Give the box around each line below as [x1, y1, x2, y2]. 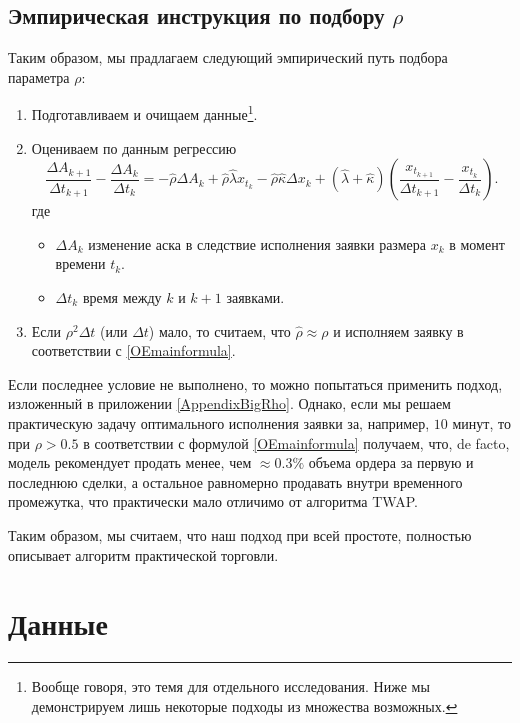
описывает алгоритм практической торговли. [8, 544, 279, 565]
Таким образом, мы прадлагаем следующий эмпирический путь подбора [8, 47, 448, 68]
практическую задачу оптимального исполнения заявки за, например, [8, 412, 430, 433]
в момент [449, 233, 505, 254]
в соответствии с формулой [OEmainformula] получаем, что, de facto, [83, 432, 510, 453]
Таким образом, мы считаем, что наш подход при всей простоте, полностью [8, 524, 472, 545]
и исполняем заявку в [333, 320, 464, 341]
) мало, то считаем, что [148, 320, 291, 341]
